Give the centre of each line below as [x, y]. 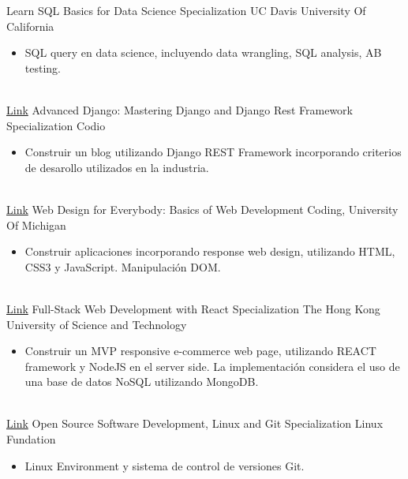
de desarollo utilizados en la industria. [117, 167]
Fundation [31, 439]
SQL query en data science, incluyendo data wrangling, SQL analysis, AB [203, 52]
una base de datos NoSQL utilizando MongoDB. [142, 382]
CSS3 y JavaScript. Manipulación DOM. [123, 266]
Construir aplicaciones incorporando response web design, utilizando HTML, [210, 251]
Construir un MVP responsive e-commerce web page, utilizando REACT [200, 351]
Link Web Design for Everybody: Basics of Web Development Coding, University [202, 209]
